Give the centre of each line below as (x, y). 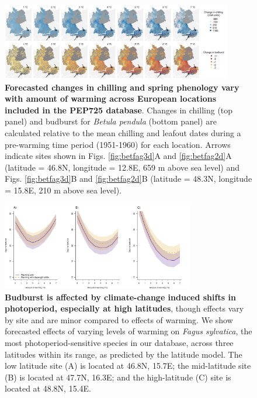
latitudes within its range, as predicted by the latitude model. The (124, 354)
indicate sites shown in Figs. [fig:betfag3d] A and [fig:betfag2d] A (118, 156)
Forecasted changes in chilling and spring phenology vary (122, 87)
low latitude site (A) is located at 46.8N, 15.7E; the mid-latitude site (128, 366)
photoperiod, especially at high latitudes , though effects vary (124, 308)
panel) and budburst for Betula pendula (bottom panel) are (111, 121)
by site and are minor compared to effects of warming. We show (119, 319)
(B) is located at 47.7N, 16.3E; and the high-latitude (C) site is (118, 377)
